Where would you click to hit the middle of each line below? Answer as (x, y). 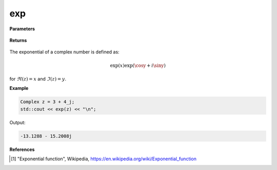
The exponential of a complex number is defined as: (65, 52)
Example (19, 88)
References (22, 149)
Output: (17, 122)
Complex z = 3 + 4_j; (47, 102)
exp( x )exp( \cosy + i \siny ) (138, 65)
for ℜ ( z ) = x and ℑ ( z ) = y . (38, 79)
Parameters (22, 29)
